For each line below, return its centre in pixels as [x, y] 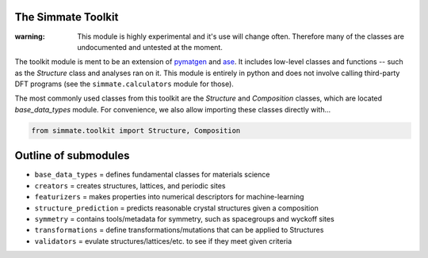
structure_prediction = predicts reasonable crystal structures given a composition [176, 208]
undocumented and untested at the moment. [150, 47]
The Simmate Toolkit [67, 17]
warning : [30, 36]
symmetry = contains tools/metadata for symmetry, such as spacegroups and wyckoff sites [184, 218]
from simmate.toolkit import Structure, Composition [136, 130]
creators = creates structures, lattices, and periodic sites [130, 185]
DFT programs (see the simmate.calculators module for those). [124, 84]
